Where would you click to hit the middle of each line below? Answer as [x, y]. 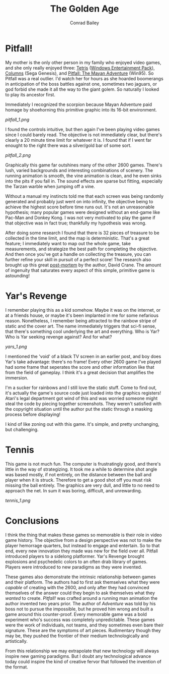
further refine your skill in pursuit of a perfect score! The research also [78, 259]
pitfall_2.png [18, 155]
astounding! [18, 275]
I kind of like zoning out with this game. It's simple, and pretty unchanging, [82, 424]
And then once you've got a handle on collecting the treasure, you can [78, 254]
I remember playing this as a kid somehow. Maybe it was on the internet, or [83, 310]
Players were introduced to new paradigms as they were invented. [74, 567]
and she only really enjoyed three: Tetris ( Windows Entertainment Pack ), [80, 68]
